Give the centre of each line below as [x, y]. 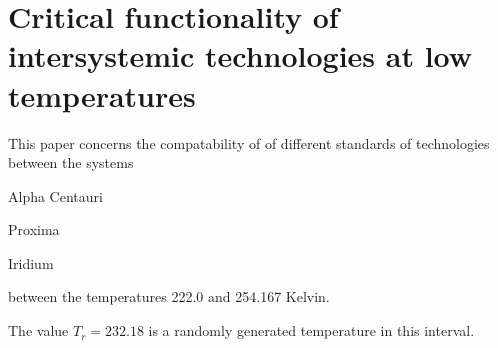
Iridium [31, 262]
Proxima [34, 229]
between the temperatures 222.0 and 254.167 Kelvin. [169, 296]
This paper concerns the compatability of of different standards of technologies [249, 142]
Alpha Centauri [55, 195]
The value [38, 330]
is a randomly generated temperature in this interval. [311, 330]
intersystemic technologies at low [240, 55]
